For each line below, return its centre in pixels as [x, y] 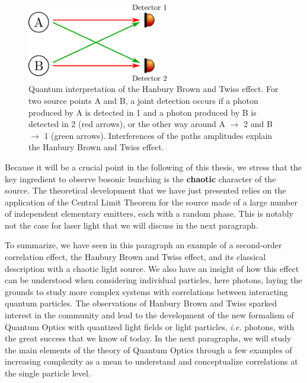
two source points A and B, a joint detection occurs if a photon [143, 100]
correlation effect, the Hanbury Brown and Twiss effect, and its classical [135, 257]
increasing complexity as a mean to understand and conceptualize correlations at [151, 361]
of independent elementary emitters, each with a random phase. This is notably [149, 213]
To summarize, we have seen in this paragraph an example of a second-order [143, 245]
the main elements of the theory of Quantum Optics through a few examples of [148, 349]
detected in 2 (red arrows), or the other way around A [127, 124]
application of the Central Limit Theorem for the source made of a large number [151, 202]
